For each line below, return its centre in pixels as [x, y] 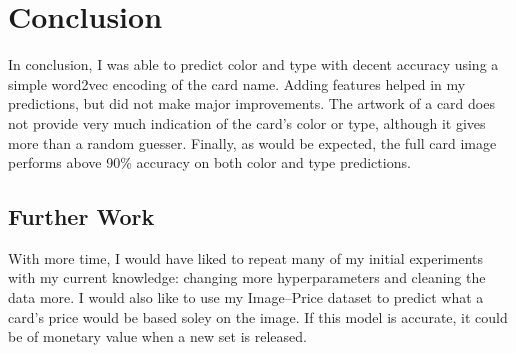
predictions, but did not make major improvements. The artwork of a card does [251, 103]
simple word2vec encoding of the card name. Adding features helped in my [237, 83]
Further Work [81, 216]
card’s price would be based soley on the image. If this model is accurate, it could [258, 316]
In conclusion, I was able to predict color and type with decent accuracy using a [253, 64]
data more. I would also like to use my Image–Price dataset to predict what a [246, 297]
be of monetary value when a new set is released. [157, 336]
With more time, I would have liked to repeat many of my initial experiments [246, 257]
